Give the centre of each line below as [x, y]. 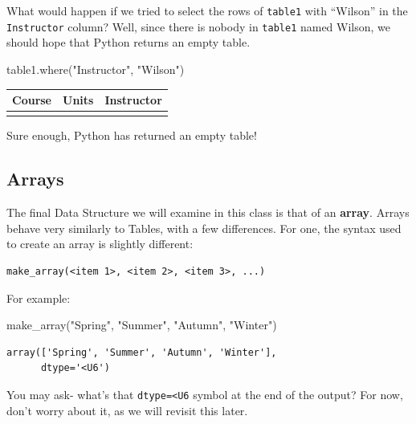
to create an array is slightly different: [100, 244]
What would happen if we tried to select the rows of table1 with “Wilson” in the [207, 10]
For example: [39, 298]
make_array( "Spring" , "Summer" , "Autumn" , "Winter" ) [142, 325]
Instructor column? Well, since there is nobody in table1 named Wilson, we [199, 26]
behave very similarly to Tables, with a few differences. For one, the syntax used [204, 228]
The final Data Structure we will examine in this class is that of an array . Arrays [208, 212]
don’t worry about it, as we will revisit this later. [127, 410]
